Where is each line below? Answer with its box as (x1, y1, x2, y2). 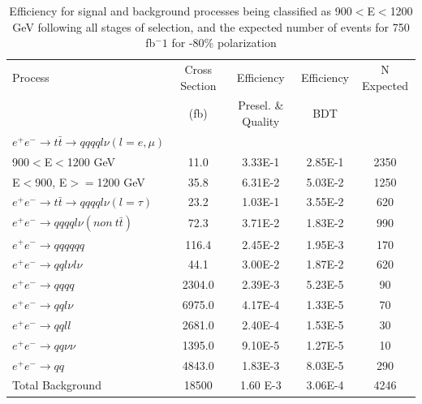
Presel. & (238, 97, 284, 114)
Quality (242, 113, 280, 130)
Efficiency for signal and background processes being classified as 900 (9, 2, 352, 19)
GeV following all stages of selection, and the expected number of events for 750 (12, 18, 410, 35)
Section (180, 76, 217, 93)
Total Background (12, 376, 101, 393)
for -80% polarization (171, 34, 277, 51)
